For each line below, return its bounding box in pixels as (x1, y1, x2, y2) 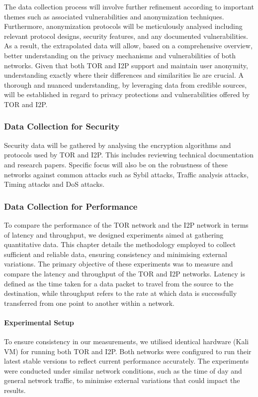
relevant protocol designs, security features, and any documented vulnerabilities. (4, 30, 248, 41)
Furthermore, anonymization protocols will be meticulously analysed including (4, 21, 243, 31)
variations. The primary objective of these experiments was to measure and (4, 259, 233, 269)
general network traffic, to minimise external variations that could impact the (4, 375, 240, 386)
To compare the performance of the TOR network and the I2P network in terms (4, 219, 249, 230)
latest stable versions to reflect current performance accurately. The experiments (4, 356, 249, 366)
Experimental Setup (4, 317, 74, 327)
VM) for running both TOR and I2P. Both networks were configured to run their (4, 346, 252, 356)
